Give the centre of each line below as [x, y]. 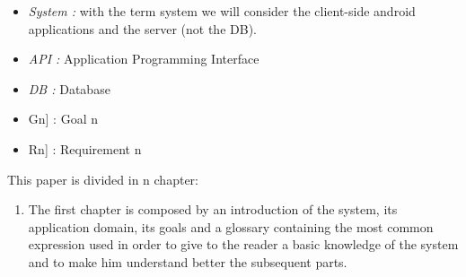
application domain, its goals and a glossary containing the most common [231, 226]
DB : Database [69, 88]
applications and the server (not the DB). [142, 28]
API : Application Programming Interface [144, 59]
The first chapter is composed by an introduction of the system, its [213, 209]
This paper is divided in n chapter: [103, 179]
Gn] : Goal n [63, 119]
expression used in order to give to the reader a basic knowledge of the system [243, 244]
